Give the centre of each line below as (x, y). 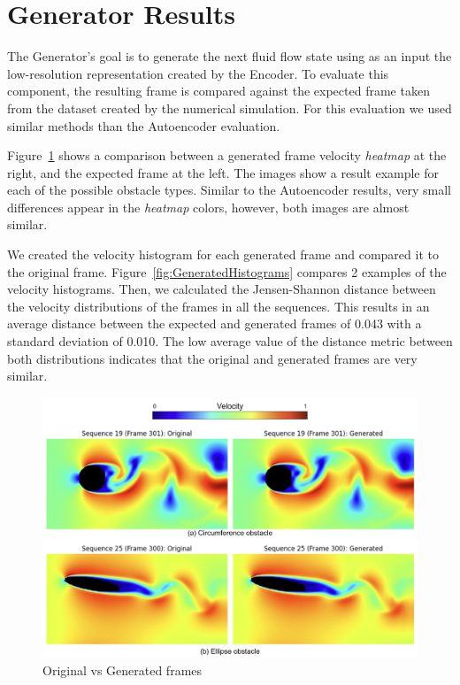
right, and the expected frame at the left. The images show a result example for (223, 172)
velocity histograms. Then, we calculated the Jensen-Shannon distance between (222, 289)
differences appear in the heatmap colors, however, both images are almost (208, 207)
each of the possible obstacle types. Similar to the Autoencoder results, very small (229, 190)
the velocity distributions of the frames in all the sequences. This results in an (218, 306)
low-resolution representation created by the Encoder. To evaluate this (198, 73)
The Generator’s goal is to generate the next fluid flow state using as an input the (230, 56)
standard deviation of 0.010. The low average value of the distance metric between (230, 341)
